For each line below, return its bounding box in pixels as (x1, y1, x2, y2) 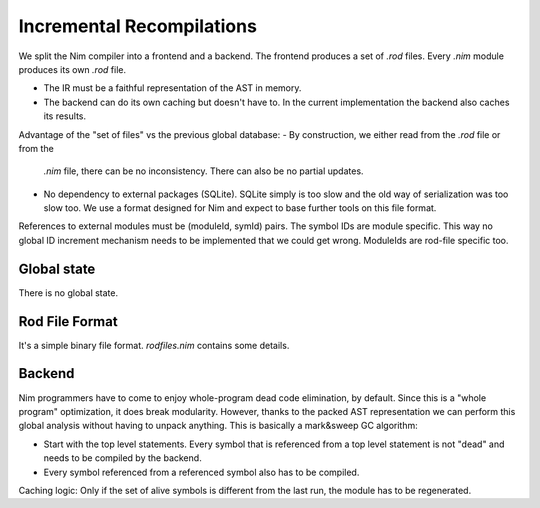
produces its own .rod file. (18, 63, 127, 75)
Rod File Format (18, 313, 119, 330)
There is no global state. (18, 286, 119, 299)
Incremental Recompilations (18, 15, 257, 37)
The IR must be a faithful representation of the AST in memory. (43, 82, 302, 94)
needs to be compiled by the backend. (43, 452, 202, 464)
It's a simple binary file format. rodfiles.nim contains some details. (18, 339, 290, 351)
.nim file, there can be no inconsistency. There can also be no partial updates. (43, 165, 364, 177)
